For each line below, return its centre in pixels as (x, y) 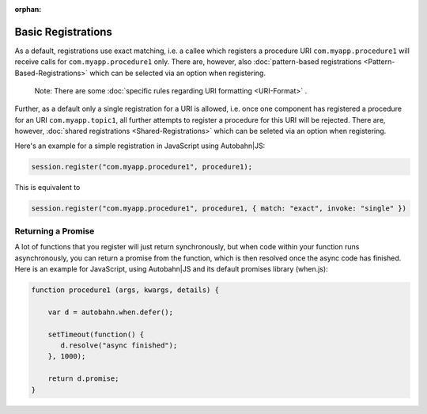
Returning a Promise (55, 231)
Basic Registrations (63, 32)
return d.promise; (83, 379)
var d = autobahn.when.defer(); (111, 312)
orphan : (28, 9)
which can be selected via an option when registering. (178, 73)
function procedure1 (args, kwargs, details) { (125, 290)
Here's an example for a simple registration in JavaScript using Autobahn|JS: (140, 146)
